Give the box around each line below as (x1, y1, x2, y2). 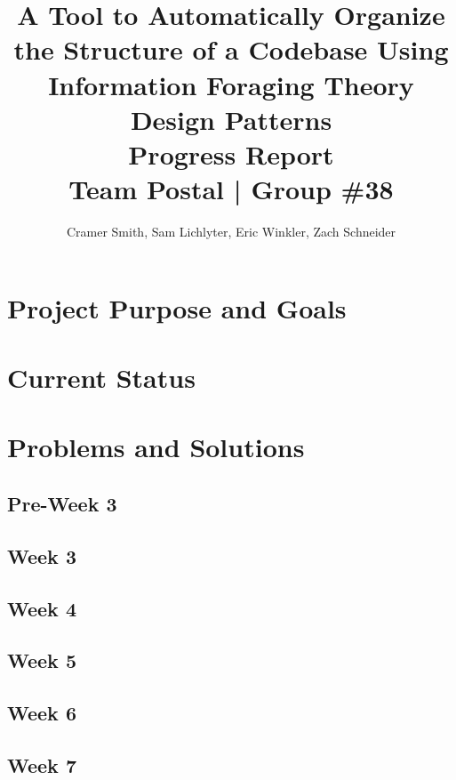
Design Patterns (130, 101, 332, 137)
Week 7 (7, 751, 76, 778)
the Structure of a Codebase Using (13, 31, 449, 68)
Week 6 (7, 699, 76, 727)
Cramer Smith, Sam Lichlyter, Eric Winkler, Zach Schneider (66, 222, 396, 241)
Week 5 (7, 647, 76, 674)
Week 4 (7, 594, 76, 622)
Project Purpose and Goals (7, 289, 347, 326)
